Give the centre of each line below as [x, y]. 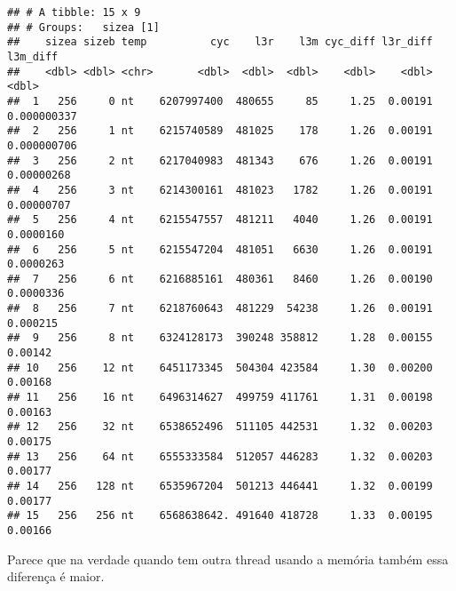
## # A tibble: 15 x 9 [74, 12]
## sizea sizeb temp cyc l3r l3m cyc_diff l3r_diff [220, 42]
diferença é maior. [56, 576]
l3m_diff [33, 56]
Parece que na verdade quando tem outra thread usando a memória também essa [228, 559]
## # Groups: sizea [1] [83, 27]
